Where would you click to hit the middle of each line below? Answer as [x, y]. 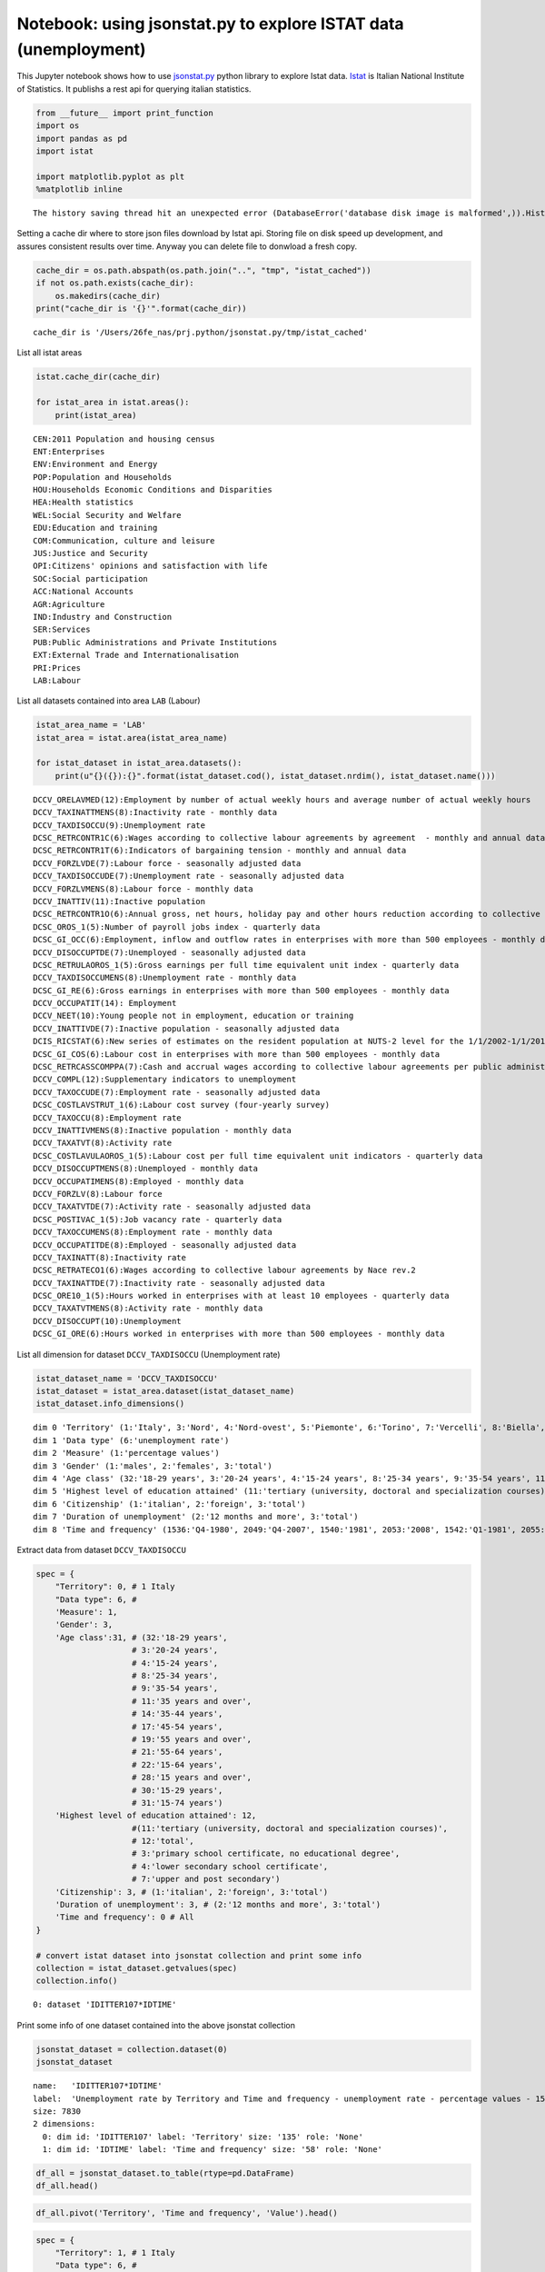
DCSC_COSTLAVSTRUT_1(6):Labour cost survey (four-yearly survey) [182, 1105]
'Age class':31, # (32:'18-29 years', [141, 1637]
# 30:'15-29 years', [178, 1790]
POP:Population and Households [103, 477]
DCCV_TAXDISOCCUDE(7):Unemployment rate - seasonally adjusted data [188, 876]
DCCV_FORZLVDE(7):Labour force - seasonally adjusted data [167, 863]
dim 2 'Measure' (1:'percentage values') [126, 1453]
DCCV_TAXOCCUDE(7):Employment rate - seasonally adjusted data [177, 1092]
